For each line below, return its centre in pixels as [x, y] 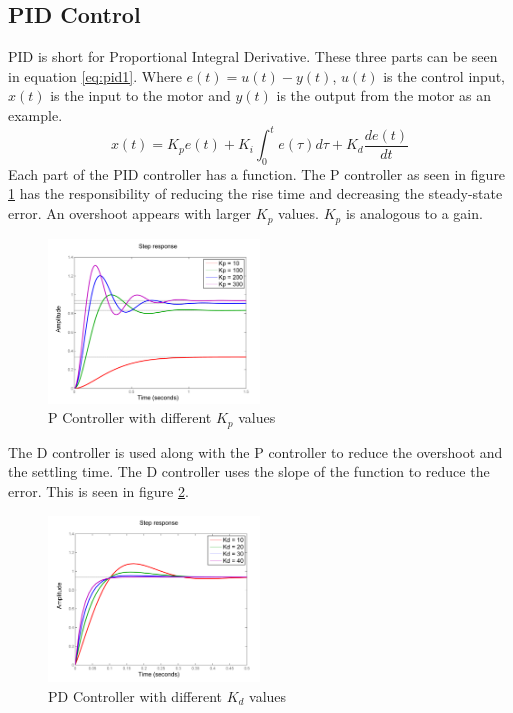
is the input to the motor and [140, 95]
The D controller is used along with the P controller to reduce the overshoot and [255, 451]
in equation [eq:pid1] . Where [95, 75]
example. [35, 114]
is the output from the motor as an [384, 95]
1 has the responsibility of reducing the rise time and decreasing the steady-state [255, 193]
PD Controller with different [135, 695]
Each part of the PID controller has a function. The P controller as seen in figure [257, 173]
